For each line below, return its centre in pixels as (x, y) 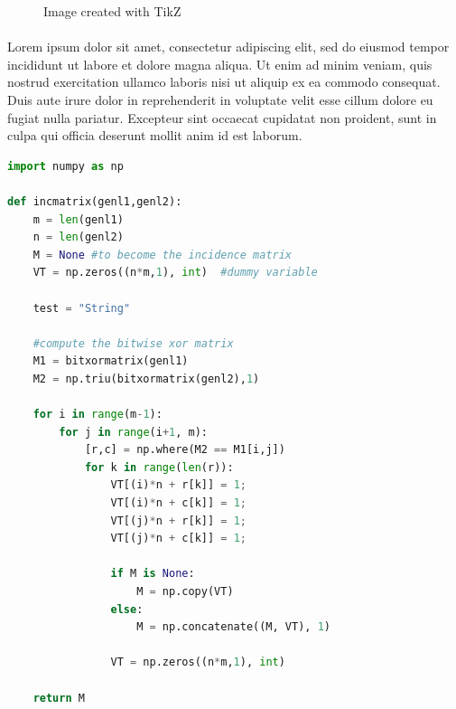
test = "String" (82, 308)
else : (127, 609)
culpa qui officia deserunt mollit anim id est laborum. (155, 135)
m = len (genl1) (78, 219)
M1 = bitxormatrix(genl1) (111, 361)
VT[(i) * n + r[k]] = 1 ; (178, 485)
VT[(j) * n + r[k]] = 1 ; (178, 520)
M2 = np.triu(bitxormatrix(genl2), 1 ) (146, 378)
